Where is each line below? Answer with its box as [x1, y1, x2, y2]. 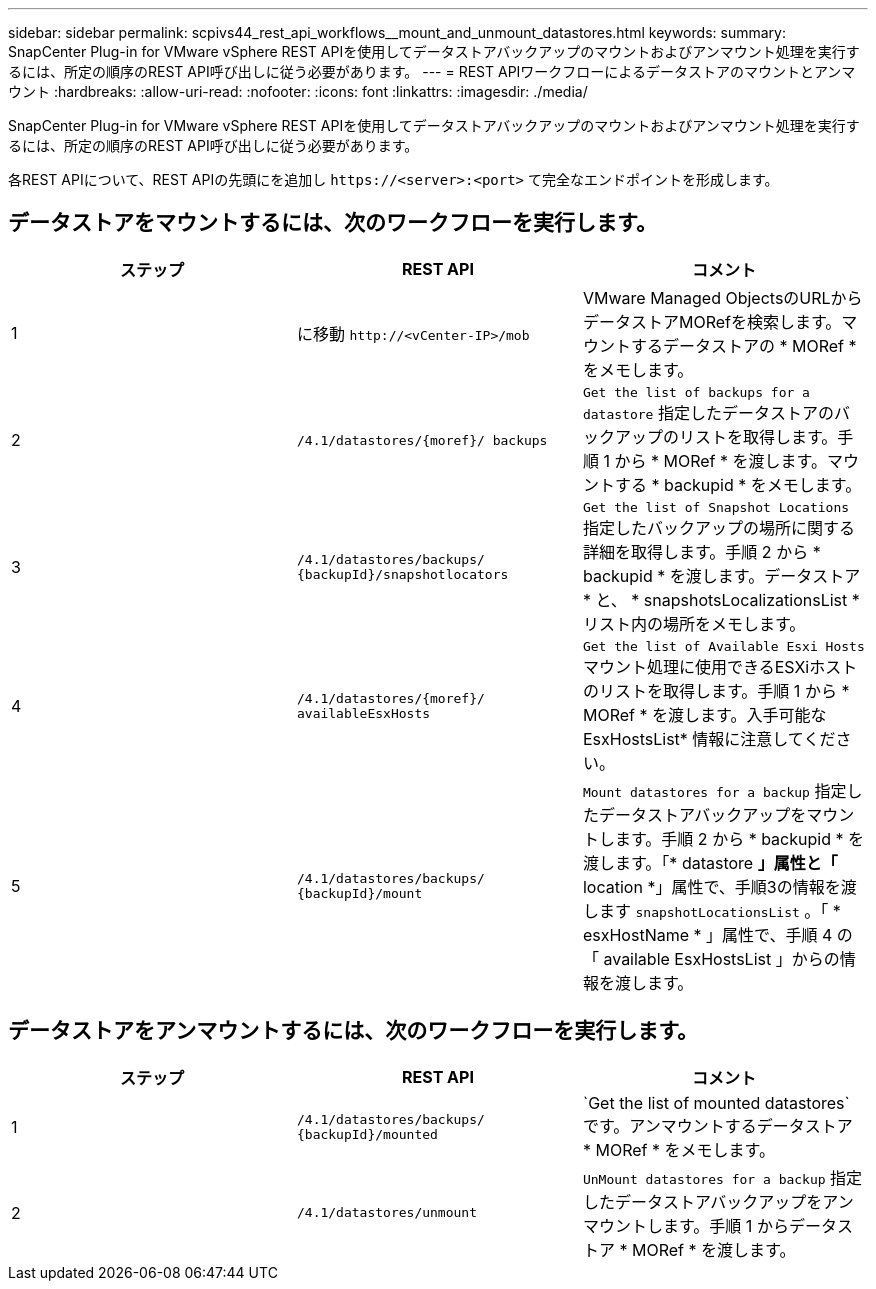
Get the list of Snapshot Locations [582, 499, 850, 515]
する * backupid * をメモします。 [614, 474, 862, 495]
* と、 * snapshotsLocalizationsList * [582, 589, 860, 610]
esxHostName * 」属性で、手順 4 [582, 924, 833, 945]
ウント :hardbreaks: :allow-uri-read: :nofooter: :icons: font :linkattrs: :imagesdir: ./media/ [8, 83, 588, 100]
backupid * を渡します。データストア [582, 565, 861, 586]
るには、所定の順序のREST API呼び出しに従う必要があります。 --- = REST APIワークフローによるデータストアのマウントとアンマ [8, 63, 856, 80]
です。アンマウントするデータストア [582, 1115, 853, 1136]
